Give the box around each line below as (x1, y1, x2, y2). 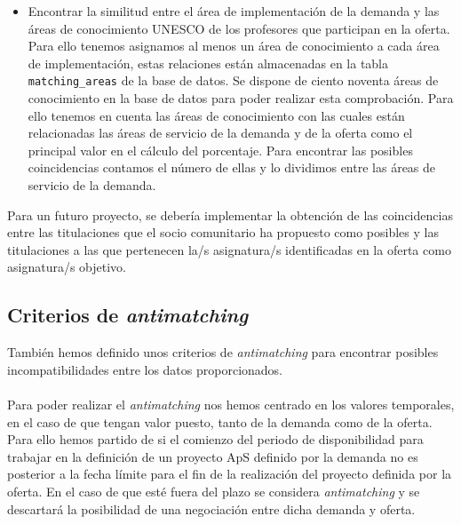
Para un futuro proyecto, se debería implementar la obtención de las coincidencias (7, 205, 453, 224)
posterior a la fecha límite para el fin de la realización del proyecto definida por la (7, 464, 452, 483)
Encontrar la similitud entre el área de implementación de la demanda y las (28, 2, 440, 20)
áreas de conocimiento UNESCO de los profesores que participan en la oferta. (28, 19, 450, 37)
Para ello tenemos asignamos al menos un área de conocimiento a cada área (28, 36, 440, 55)
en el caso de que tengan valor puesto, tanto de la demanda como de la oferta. (7, 412, 433, 431)
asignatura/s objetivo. (7, 258, 126, 276)
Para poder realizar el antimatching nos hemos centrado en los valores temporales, (7, 394, 455, 413)
